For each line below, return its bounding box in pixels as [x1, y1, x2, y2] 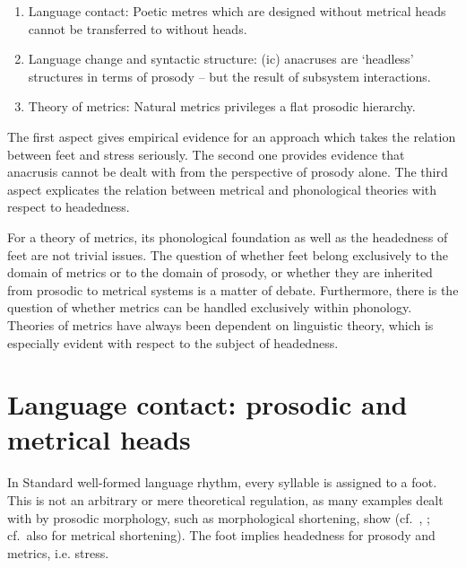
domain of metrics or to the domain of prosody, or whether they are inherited [7, 263, 433, 282]
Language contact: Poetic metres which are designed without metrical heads [28, 2, 446, 20]
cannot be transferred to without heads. [28, 19, 247, 38]
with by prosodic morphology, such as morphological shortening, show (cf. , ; [7, 508, 430, 527]
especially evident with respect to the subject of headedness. [7, 333, 339, 352]
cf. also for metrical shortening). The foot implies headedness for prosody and [7, 526, 436, 545]
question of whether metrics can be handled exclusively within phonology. [7, 298, 412, 317]
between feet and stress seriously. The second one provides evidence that [7, 144, 405, 163]
